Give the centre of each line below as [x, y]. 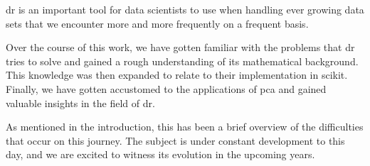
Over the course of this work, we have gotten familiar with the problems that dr [180, 47]
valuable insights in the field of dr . [80, 103]
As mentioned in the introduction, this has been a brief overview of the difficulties [185, 127]
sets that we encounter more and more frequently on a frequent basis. [157, 23]
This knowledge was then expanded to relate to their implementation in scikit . [177, 75]
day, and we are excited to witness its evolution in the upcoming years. [160, 154]
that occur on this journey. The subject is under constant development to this [175, 140]
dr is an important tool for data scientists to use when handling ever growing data [185, 9]
